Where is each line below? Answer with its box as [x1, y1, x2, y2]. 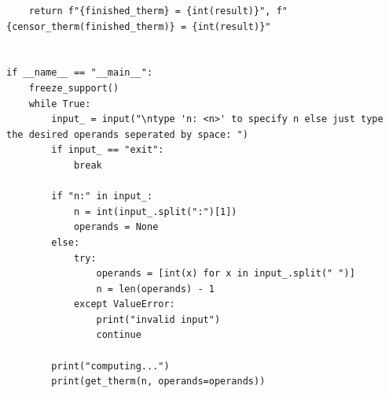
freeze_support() [28, 82, 119, 94]
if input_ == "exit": [51, 144, 164, 156]
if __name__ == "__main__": [6, 67, 153, 79]
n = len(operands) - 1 [96, 283, 215, 295]
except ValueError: [73, 298, 175, 310]
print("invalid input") [96, 313, 221, 325]
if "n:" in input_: [51, 191, 153, 202]
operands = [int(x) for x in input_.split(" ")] [96, 268, 355, 280]
